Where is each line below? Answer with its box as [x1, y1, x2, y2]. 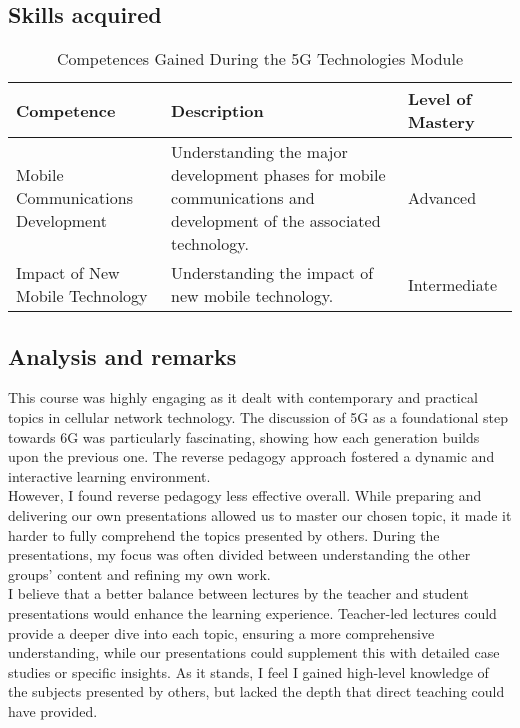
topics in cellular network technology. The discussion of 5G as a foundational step [8, 407, 508, 427]
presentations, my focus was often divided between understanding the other [8, 544, 471, 565]
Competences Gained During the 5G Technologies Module [56, 47, 463, 71]
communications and [171, 186, 315, 210]
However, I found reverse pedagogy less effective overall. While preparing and [8, 485, 482, 506]
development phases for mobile [171, 163, 386, 187]
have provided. [8, 700, 98, 721]
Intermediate [408, 272, 498, 296]
